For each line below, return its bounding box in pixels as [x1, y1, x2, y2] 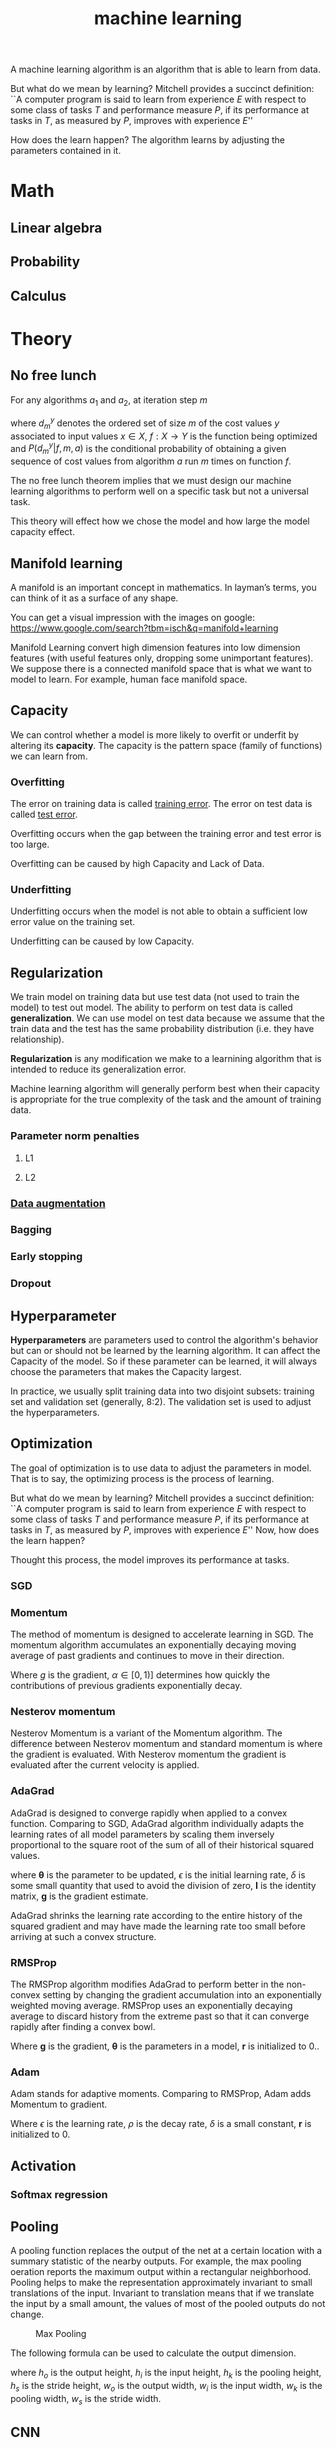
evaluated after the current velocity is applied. [10, 1759, 200, 1771]
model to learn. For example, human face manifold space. [10, 673, 248, 686]
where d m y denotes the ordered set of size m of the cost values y [10, 415, 280, 431]
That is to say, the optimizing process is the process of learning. [10, 1472, 275, 1484]
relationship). [10, 1033, 65, 1046]
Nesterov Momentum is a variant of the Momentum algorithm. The [10, 1727, 283, 1739]
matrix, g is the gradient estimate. [10, 1890, 149, 1902]
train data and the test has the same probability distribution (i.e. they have [10, 1023, 315, 1035]
